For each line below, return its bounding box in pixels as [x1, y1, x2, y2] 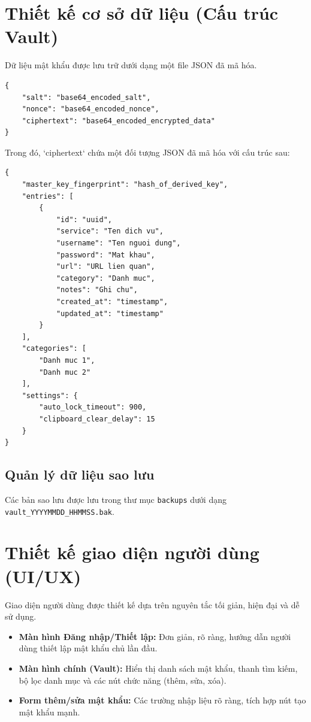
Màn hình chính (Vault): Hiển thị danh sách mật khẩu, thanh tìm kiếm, [19, 662, 298, 674]
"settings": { [22, 391, 78, 400]
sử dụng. [5, 610, 37, 623]
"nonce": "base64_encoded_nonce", [22, 105, 159, 114]
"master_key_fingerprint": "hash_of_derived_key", [22, 180, 228, 189]
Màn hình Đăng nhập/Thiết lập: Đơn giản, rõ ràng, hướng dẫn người [19, 630, 291, 642]
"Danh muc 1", [39, 356, 95, 365]
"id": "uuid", [56, 215, 112, 224]
